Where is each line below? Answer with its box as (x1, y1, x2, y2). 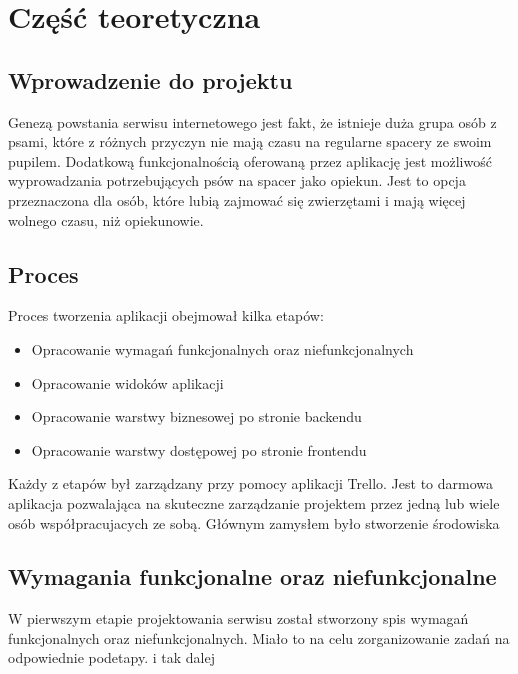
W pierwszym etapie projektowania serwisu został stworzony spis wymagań (8, 608, 469, 629)
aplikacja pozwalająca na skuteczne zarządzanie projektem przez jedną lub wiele (8, 492, 500, 513)
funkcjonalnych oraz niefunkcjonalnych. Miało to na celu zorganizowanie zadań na (8, 627, 510, 648)
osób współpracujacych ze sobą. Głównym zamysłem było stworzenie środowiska (8, 512, 500, 533)
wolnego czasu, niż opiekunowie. (8, 209, 204, 230)
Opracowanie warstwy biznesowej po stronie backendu (31, 406, 362, 427)
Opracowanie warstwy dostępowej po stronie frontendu (31, 439, 367, 460)
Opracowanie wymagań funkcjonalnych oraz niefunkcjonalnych (31, 338, 414, 359)
